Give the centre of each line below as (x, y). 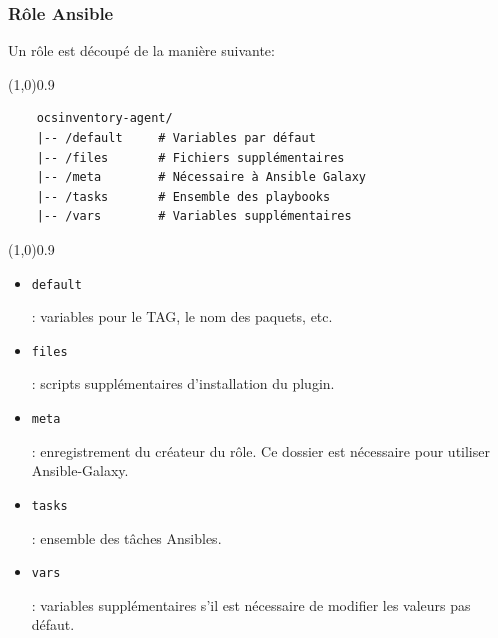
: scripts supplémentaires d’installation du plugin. (183, 383)
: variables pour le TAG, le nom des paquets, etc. (182, 316)
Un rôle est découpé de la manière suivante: (141, 50)
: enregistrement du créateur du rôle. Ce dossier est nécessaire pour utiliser (260, 450)
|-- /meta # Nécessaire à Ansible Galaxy (201, 177)
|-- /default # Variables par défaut (176, 138)
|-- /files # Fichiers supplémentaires (190, 157)
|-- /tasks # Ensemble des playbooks (183, 196)
